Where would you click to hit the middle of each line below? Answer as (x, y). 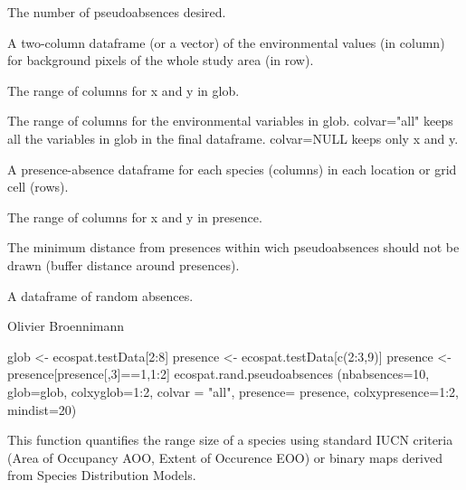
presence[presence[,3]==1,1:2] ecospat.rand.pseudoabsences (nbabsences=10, (219, 374)
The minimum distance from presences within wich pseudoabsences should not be (233, 247)
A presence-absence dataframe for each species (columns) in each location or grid (232, 169)
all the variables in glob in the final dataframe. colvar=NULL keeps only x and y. (233, 138)
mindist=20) (42, 409)
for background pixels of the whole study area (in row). (161, 60)
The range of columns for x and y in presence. (135, 217)
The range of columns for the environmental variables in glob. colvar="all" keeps (230, 121)
